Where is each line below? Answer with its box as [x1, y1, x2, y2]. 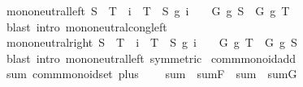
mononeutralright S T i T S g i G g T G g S [6, 34, 297, 51]
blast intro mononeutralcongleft [6, 18, 167, 35]
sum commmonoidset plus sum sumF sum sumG [6, 65, 297, 82]
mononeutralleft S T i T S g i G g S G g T [6, 2, 290, 19]
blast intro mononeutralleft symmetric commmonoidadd [6, 49, 297, 66]
